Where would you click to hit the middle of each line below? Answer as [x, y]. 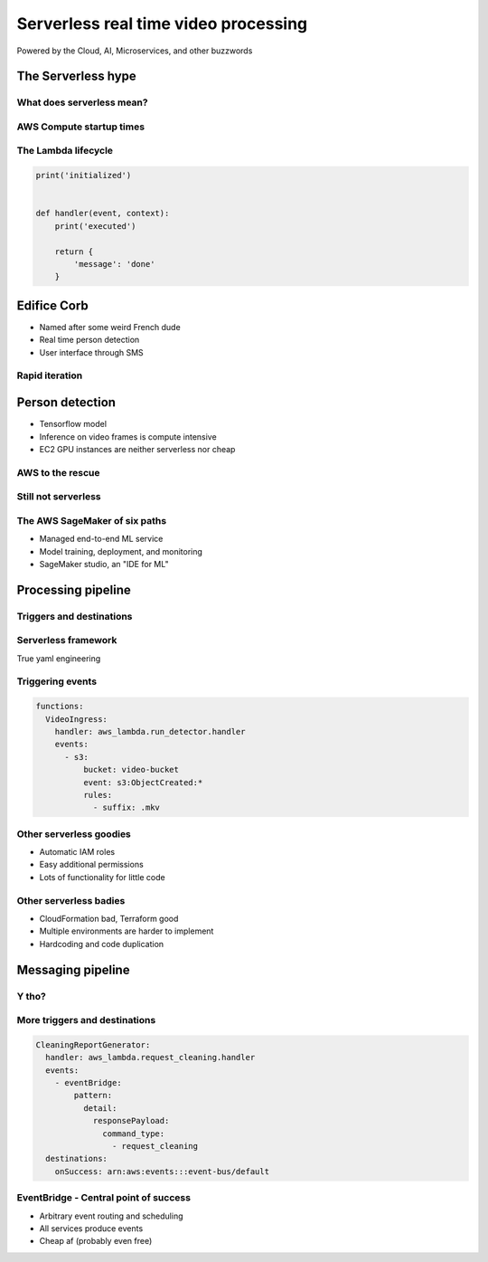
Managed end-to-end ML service [101, 539]
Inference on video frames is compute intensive [128, 436]
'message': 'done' [114, 264]
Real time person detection [89, 340]
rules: [98, 795]
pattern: [93, 1096]
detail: [100, 1108]
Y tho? [32, 996]
